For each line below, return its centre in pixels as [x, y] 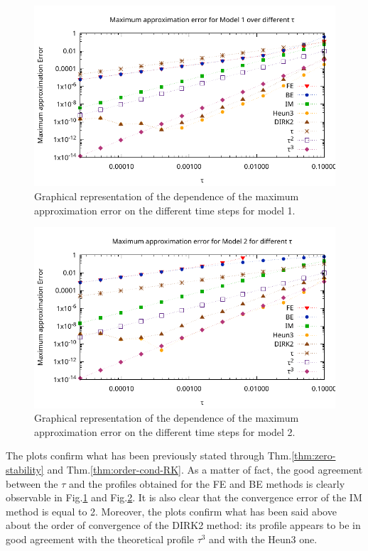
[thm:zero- [314, 455]
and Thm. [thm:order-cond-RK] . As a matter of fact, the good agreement [205, 469]
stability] [25, 469]
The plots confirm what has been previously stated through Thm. [149, 455]
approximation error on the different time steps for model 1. [165, 210]
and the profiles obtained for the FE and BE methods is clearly [207, 483]
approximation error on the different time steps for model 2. [165, 431]
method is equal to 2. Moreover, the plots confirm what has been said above [171, 511]
